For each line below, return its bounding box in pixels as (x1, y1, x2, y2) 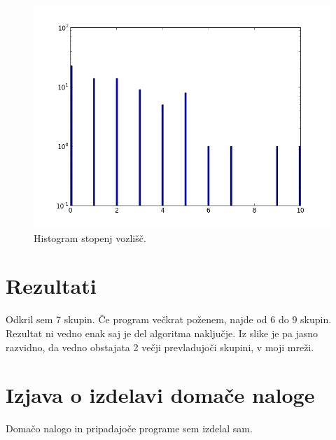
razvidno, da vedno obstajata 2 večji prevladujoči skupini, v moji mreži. (6, 339, 314, 354)
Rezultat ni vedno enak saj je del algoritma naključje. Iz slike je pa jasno (6, 325, 318, 340)
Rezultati (6, 271, 97, 300)
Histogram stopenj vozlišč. (34, 230, 146, 245)
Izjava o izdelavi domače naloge (6, 381, 315, 409)
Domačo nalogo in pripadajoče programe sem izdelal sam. (6, 421, 253, 436)
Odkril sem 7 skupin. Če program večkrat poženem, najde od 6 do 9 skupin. (6, 312, 332, 327)
